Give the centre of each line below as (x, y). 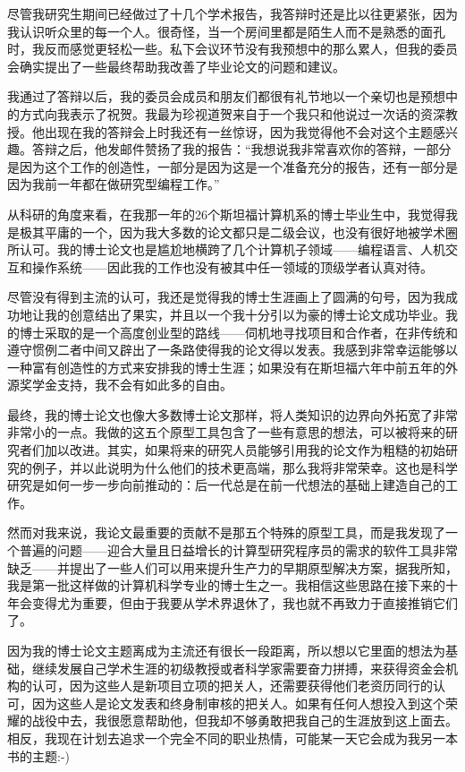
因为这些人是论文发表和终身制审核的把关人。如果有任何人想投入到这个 (238, 703)
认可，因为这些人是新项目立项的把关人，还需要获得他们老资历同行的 (232, 686)
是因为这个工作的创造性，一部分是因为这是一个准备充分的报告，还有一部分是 (232, 166)
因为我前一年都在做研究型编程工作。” (114, 184)
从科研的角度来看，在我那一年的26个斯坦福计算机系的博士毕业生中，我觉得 (226, 214)
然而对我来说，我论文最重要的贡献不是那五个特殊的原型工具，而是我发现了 (226, 532)
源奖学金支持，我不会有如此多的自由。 (120, 385)
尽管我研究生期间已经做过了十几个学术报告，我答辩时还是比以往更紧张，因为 (232, 13)
